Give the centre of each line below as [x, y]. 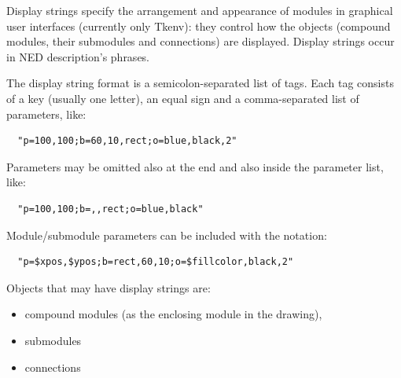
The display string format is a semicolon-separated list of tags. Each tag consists [200, 83]
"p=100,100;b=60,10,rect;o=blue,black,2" [127, 141]
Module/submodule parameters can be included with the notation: [167, 235]
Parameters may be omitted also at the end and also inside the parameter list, [195, 166]
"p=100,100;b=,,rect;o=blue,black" [110, 209]
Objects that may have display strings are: [109, 287]
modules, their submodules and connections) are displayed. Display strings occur [200, 41]
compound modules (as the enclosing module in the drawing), [173, 314]
